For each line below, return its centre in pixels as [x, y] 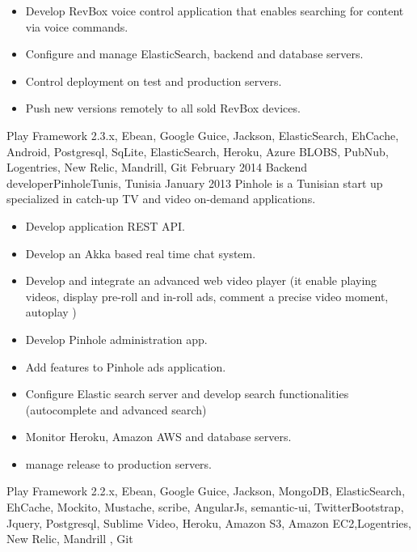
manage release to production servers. [118, 463]
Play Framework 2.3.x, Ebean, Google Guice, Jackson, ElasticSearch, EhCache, [203, 135]
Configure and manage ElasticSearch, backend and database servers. [194, 54]
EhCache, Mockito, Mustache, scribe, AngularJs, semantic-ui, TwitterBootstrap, [205, 507]
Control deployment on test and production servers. [154, 81]
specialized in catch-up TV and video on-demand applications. [161, 199]
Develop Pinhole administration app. [116, 339]
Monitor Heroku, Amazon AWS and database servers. [158, 437]
